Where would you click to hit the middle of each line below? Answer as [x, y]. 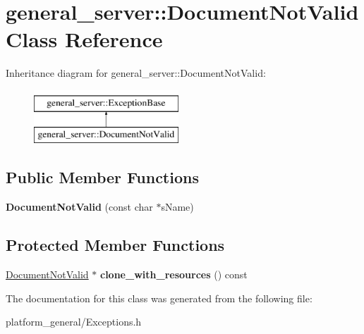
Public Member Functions [102, 177]
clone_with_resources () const [174, 274]
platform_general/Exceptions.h [74, 322]
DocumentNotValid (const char [79, 207]
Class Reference [84, 39]
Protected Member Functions [115, 245]
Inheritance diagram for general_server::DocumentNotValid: [136, 73]
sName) [177, 207]
